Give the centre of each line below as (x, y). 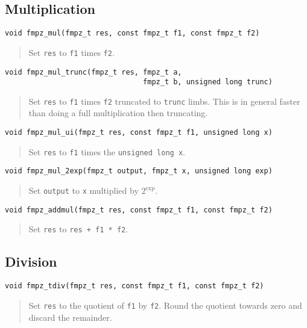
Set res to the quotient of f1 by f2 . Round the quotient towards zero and (165, 305)
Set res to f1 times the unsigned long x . (107, 151)
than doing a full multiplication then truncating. (118, 113)
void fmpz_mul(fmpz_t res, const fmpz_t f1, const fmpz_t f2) (132, 33)
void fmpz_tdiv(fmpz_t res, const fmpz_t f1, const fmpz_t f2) (135, 286)
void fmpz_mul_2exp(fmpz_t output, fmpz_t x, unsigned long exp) (139, 171)
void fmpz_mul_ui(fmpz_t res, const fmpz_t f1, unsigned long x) (139, 133)
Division (31, 261)
